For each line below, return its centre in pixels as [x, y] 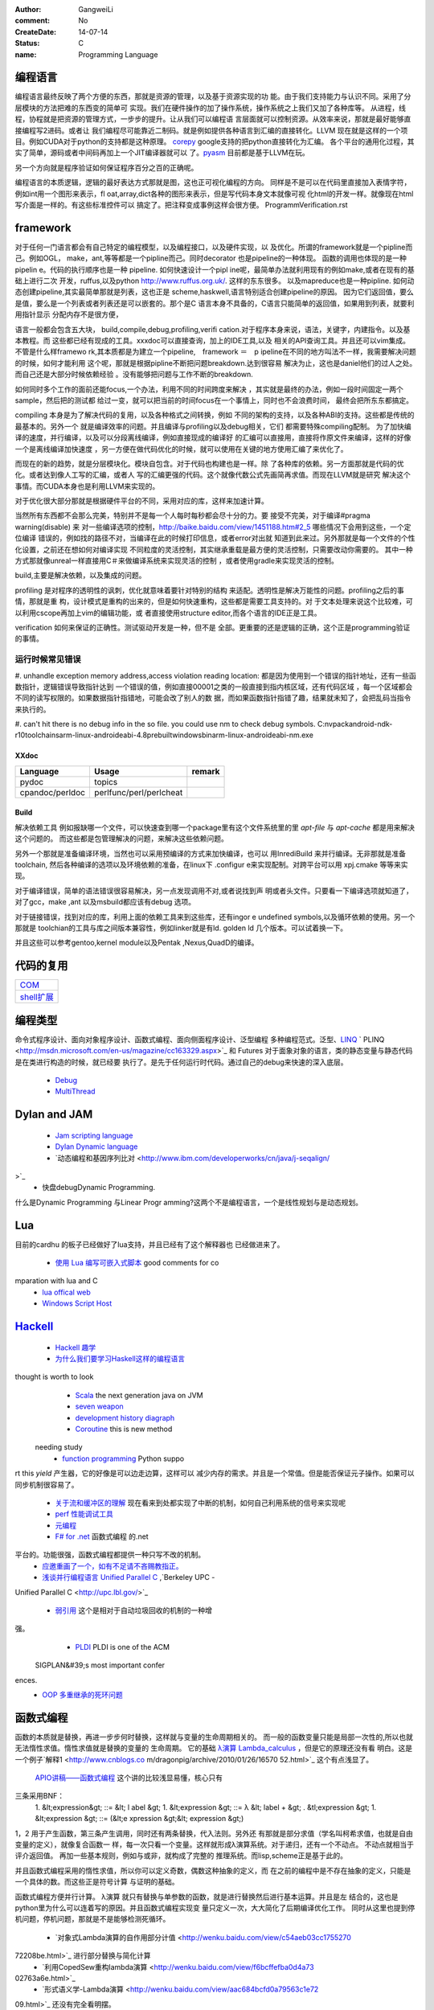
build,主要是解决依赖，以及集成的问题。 [80, 576]
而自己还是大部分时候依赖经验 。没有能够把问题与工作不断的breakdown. [134, 375]
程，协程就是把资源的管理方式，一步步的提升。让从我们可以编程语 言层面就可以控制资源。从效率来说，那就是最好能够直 [213, 119]
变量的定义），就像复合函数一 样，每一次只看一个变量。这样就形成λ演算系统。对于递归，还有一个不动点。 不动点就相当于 [214, 1844]
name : [26, 54]
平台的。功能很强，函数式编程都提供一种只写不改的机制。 [110, 1555]
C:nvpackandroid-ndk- [355, 724]
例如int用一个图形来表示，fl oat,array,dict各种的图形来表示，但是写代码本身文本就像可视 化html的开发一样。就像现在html [214, 194]
